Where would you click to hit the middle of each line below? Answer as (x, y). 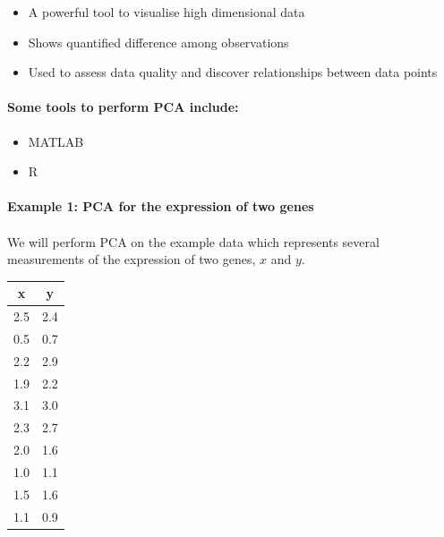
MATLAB (56, 141)
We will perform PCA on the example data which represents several (193, 241)
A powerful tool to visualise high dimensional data (166, 12)
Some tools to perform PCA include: (123, 107)
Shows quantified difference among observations (158, 42)
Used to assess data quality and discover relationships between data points (233, 72)
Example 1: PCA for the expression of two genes (161, 206)
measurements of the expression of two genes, (132, 259)
